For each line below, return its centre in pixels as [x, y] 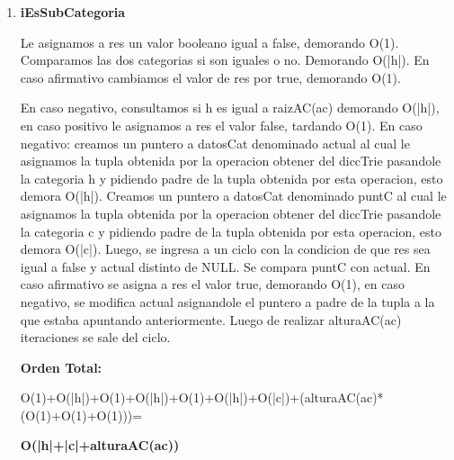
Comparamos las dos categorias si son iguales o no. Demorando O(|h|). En [225, 60]
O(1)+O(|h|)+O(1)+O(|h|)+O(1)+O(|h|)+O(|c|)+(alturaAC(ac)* [202, 397]
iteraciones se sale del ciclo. [95, 337]
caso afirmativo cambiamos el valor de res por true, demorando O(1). [210, 77]
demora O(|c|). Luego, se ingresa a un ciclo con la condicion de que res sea [225, 249]
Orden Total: [61, 367]
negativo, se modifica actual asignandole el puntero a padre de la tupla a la [227, 301]
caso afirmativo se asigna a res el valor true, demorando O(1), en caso [212, 284]
